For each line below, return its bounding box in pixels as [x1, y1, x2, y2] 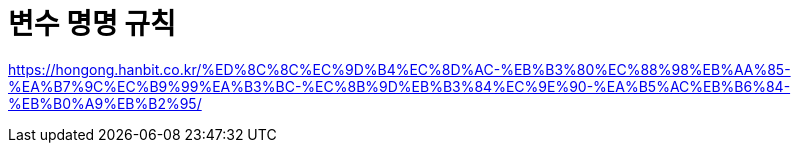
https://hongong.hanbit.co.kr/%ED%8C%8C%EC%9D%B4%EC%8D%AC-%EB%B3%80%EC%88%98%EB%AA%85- [8, 60, 791, 78]
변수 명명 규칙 [8, 7, 176, 41]
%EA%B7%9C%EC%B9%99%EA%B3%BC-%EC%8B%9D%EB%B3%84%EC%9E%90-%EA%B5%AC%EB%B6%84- [8, 77, 791, 95]
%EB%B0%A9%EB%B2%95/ [8, 94, 202, 112]
